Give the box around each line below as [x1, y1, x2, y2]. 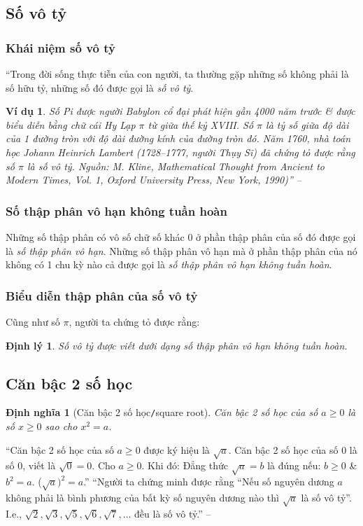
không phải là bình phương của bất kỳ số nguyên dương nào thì [6, 490, 279, 504]
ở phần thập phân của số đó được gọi [196, 229, 356, 244]
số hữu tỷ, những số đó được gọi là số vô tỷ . [6, 80, 194, 95]
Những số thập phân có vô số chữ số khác [6, 229, 185, 244]
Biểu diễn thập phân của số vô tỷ [6, 286, 198, 304]
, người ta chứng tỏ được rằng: [69, 314, 200, 328]
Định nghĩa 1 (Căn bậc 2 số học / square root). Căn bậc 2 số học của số [6, 405, 318, 420]
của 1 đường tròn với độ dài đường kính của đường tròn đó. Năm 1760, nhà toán [6, 131, 351, 146]
